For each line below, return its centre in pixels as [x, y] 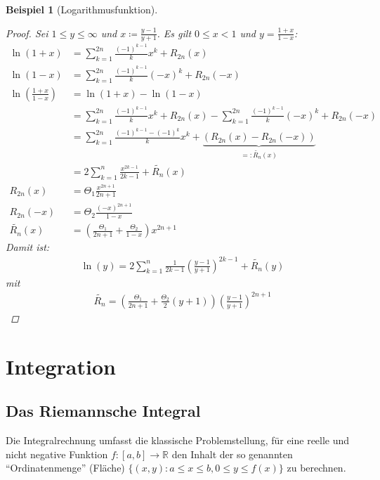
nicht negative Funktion [57, 454]
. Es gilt [174, 33]
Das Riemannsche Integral [103, 411]
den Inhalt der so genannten [232, 454]
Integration [61, 366]
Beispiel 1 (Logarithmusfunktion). [82, 9]
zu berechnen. [316, 468]
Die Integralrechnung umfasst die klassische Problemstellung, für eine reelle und [178, 440]
